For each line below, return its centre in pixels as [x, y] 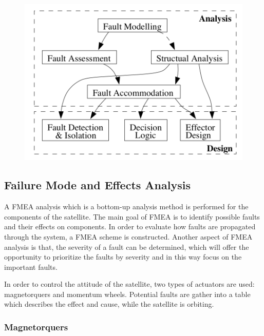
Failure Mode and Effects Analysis [97, 185]
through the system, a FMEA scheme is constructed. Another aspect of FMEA [128, 236]
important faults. [31, 266]
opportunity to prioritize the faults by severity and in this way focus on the [123, 257]
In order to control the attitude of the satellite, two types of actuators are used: [129, 284]
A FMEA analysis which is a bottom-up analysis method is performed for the [126, 206]
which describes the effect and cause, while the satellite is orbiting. [109, 304]
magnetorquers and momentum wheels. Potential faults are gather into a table [127, 294]
